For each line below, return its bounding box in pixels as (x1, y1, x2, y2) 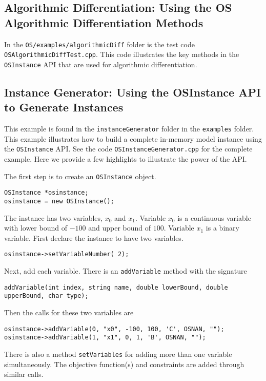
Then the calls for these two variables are (4, 307, 134, 318)
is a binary (206, 222, 239, 233)
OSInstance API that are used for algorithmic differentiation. (4, 59, 197, 69)
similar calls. (4, 369, 44, 379)
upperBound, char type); (4, 292, 89, 300)
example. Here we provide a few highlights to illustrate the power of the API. (4, 154, 247, 164)
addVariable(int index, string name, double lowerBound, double (4, 283, 228, 291)
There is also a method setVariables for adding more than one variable (4, 348, 232, 359)
